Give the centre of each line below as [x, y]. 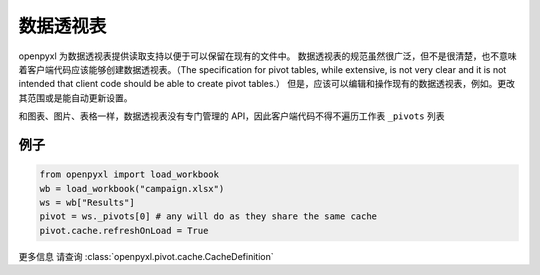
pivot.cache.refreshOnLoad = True [124, 230]
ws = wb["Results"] [87, 202]
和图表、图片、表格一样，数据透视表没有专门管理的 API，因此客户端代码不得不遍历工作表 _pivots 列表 [231, 116]
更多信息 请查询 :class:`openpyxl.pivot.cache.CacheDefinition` [146, 256]
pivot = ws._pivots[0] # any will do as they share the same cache [208, 216]
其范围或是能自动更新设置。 [75, 97]
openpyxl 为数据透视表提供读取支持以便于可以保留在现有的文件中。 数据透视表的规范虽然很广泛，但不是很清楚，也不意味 [267, 56]
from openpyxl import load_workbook [129, 174]
